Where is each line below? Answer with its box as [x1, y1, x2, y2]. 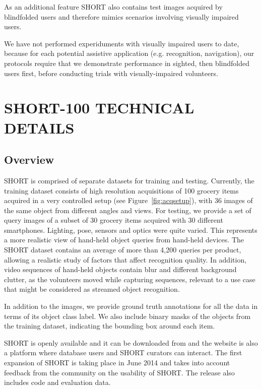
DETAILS [4, 117, 75, 138]
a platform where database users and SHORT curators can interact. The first [4, 347, 242, 358]
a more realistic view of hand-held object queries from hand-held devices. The [4, 234, 244, 245]
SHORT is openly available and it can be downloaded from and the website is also [4, 337, 258, 348]
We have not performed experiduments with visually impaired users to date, [4, 38, 239, 48]
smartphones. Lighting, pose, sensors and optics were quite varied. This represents [4, 224, 257, 235]
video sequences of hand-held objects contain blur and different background [4, 264, 237, 275]
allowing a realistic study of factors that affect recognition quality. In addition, [4, 254, 247, 265]
